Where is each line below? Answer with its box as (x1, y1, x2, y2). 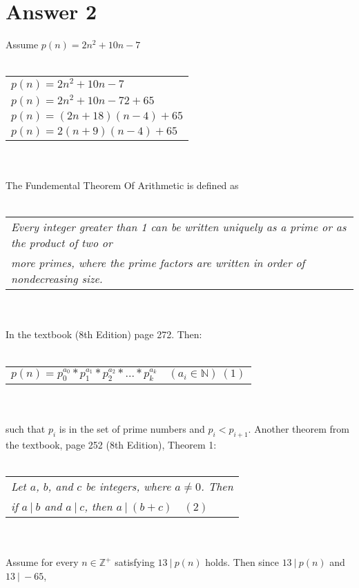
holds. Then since (205, 555, 279, 569)
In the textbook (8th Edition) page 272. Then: (6, 327, 202, 342)
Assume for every (6, 555, 79, 569)
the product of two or (11, 235, 113, 251)
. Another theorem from (248, 422, 349, 436)
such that (6, 422, 46, 436)
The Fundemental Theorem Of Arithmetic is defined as (6, 178, 239, 193)
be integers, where (85, 478, 171, 495)
